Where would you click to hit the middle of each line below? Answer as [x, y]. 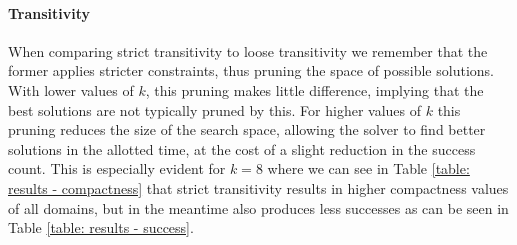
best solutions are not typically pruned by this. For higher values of [214, 109]
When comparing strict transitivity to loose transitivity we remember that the [248, 50]
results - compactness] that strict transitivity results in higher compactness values [258, 187]
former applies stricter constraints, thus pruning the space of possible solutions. [251, 70]
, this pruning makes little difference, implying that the [314, 89]
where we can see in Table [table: [368, 168]
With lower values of [71, 89]
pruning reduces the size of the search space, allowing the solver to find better [247, 129]
